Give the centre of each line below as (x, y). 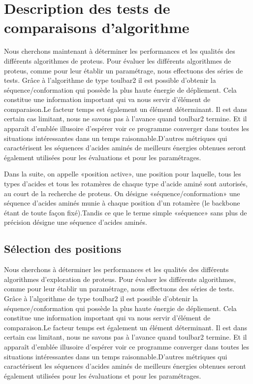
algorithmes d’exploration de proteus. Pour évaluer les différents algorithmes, (120, 279)
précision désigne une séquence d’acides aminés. (76, 222)
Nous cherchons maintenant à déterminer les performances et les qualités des (120, 51)
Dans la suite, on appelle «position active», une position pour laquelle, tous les (123, 174)
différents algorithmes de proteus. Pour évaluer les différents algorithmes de (118, 60)
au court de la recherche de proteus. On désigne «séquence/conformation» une (122, 193)
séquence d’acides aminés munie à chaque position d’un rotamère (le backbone (122, 203)
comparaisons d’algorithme (97, 27)
